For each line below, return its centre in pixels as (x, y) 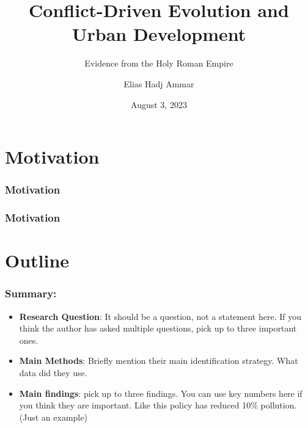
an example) (64, 417)
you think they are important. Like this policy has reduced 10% (138, 405)
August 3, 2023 (159, 104)
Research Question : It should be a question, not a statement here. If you (160, 316)
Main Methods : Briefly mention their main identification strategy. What (159, 361)
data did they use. (53, 372)
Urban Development (159, 34)
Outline (37, 260)
